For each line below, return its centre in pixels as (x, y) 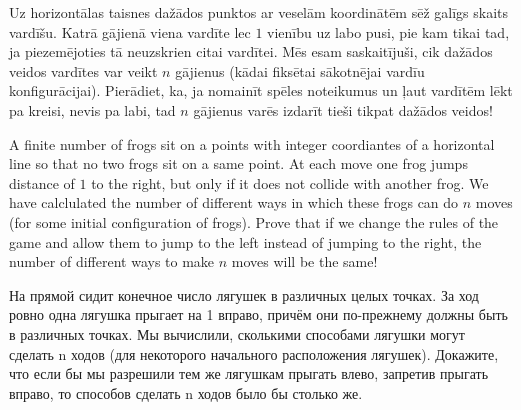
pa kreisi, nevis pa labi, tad (92, 109)
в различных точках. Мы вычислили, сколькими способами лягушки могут (237, 333)
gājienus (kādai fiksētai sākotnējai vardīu (300, 70)
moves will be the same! (304, 261)
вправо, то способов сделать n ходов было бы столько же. (186, 392)
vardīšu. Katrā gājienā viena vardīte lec (130, 31)
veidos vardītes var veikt (83, 70)
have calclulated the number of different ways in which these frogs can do (234, 202)
